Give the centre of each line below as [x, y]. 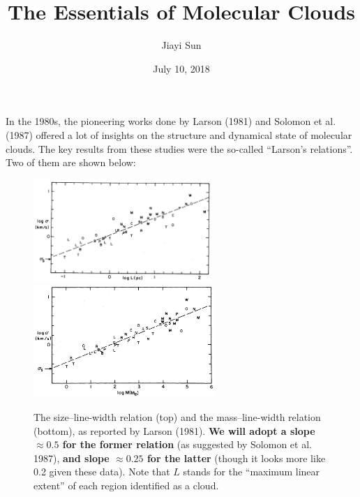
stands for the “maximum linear [252, 472]
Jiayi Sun [181, 45]
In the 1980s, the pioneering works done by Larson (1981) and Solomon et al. [171, 121]
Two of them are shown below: [71, 162]
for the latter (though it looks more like [236, 458]
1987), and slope [72, 458]
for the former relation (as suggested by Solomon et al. [187, 444]
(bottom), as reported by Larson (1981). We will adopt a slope [174, 430]
